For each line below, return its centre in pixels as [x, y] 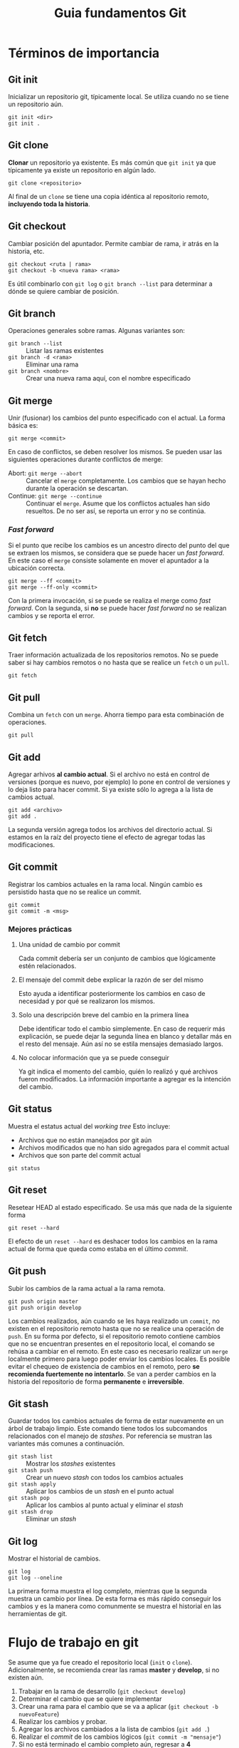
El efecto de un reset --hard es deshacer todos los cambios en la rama [113, 1241]
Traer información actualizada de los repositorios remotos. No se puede [113, 655]
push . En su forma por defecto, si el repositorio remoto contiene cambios [115, 1336]
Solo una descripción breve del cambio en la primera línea [103, 1015]
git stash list [31, 1457]
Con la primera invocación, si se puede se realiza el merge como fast [110, 600]
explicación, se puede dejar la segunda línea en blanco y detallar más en [125, 1037]
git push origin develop [45, 1307]
